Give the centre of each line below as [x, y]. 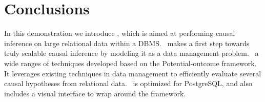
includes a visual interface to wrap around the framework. [95, 93]
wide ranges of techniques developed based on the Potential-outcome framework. [130, 63]
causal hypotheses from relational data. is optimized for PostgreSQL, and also [128, 83]
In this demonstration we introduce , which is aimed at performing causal [120, 33]
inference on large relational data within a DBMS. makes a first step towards [127, 43]
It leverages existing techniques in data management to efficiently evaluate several [133, 73]
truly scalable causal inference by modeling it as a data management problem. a [131, 53]
